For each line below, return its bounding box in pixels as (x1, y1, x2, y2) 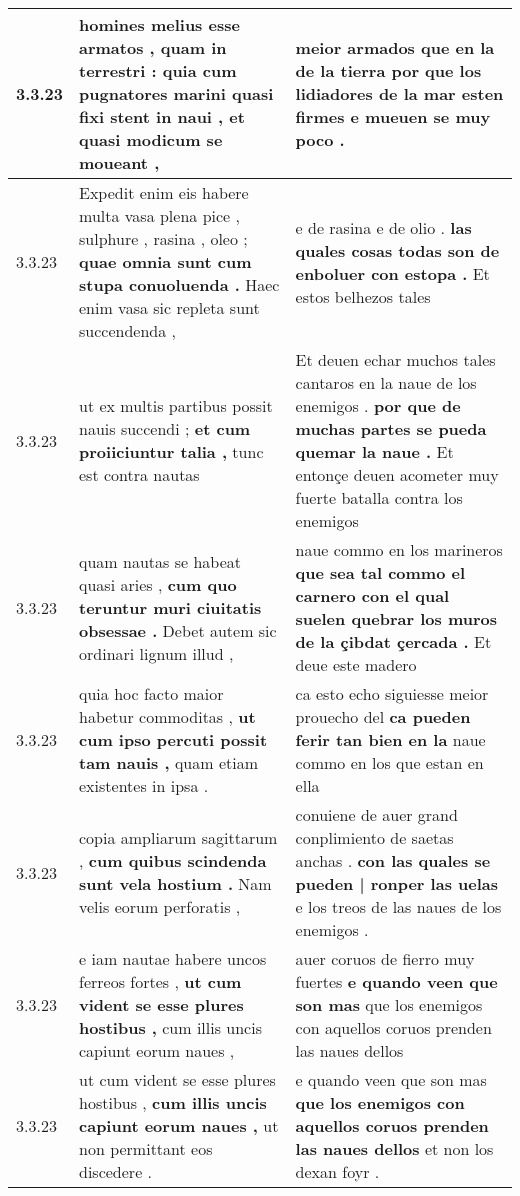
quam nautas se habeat (79, 549, 241, 573)
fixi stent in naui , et (79, 105, 245, 128)
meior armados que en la (295, 36, 495, 59)
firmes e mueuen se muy (295, 105, 491, 128)
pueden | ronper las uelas (295, 872, 498, 895)
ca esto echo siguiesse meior (295, 682, 489, 705)
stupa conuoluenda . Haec (79, 273, 280, 296)
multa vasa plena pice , (79, 204, 240, 227)
